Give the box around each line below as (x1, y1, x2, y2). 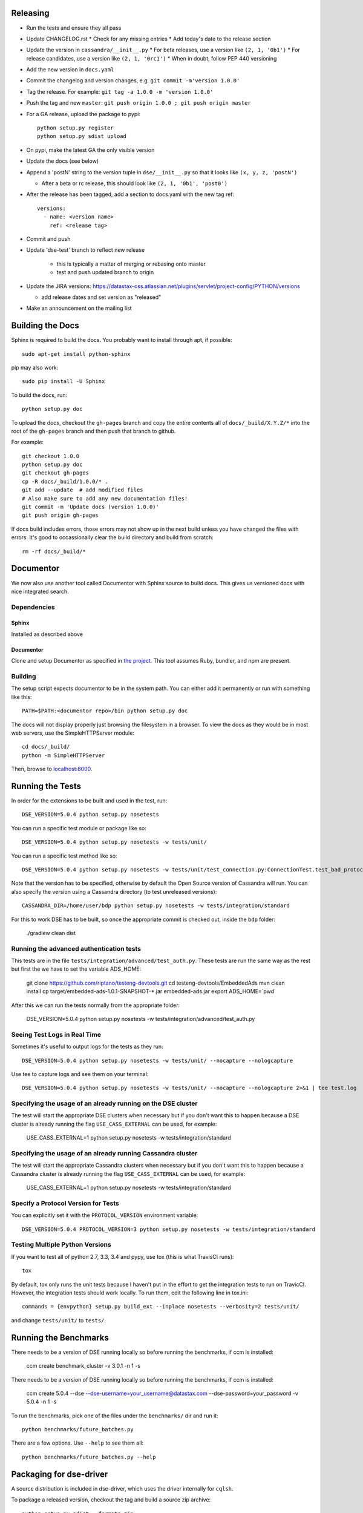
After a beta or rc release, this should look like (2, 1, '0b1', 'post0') (41, 179, 228, 187)
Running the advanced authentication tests (11, 944, 142, 953)
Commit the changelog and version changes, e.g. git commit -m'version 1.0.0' (26, 77, 240, 84)
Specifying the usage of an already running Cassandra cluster (11, 1149, 198, 1158)
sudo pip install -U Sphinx (22, 378, 105, 385)
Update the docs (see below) (26, 157, 99, 165)
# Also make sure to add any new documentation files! (22, 495, 188, 502)
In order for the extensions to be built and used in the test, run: (11, 797, 168, 804)
